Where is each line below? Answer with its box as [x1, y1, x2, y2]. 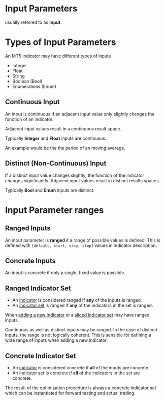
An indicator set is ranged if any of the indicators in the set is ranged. [12, 302, 153, 309]
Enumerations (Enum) [12, 83, 57, 89]
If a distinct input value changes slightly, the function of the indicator [5, 172, 144, 178]
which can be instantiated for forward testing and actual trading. [5, 390, 135, 396]
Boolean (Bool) [12, 78, 43, 84]
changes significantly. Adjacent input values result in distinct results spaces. [5, 177, 160, 183]
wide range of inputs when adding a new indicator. [5, 337, 108, 343]
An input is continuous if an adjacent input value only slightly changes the [5, 111, 155, 117]
